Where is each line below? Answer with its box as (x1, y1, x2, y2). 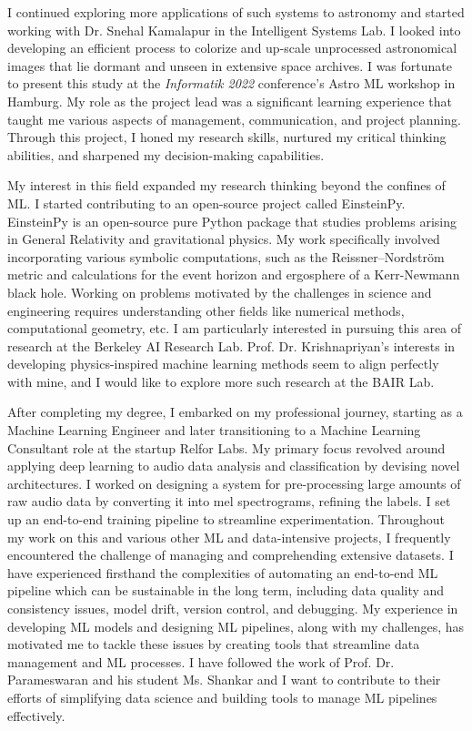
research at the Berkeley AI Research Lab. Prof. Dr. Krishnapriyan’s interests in (7, 336, 456, 355)
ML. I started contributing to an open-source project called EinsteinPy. (7, 193, 406, 212)
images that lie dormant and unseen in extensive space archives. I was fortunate (7, 56, 452, 75)
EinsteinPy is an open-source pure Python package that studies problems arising (7, 211, 457, 230)
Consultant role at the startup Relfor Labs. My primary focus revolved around (7, 438, 446, 457)
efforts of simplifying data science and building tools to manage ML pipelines (7, 687, 437, 706)
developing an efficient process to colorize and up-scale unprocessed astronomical (7, 38, 457, 57)
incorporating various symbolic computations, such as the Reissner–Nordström (7, 247, 445, 266)
